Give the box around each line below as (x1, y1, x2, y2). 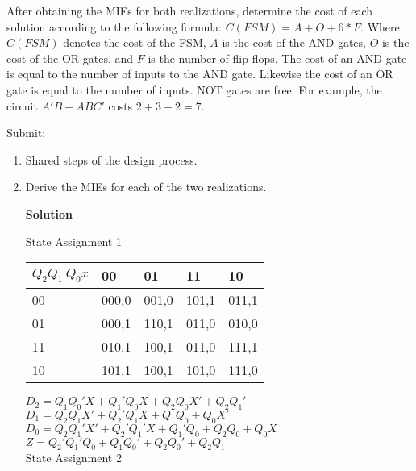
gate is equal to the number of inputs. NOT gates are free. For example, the (6, 81, 382, 98)
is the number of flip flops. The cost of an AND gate (148, 49, 407, 66)
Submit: (6, 124, 46, 141)
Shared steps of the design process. (25, 151, 198, 168)
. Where (360, 18, 400, 35)
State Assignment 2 (25, 449, 122, 466)
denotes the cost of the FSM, (63, 34, 206, 51)
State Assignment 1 (25, 232, 122, 249)
